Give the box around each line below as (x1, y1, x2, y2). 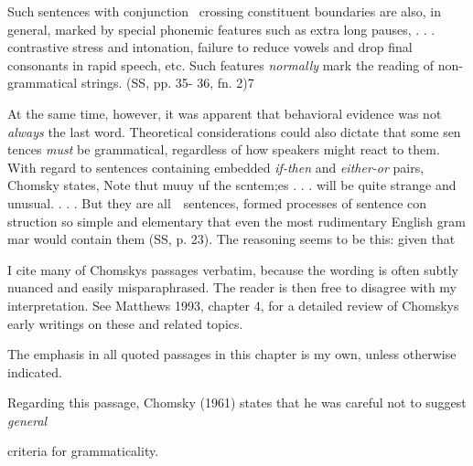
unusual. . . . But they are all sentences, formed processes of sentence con (7, 193, 427, 212)
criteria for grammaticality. (7, 441, 159, 461)
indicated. (7, 362, 62, 381)
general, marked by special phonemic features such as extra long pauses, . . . (7, 19, 435, 38)
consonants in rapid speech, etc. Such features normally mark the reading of (7, 55, 435, 74)
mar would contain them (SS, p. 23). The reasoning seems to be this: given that (7, 229, 456, 249)
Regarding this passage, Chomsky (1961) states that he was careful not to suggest (7, 393, 467, 412)
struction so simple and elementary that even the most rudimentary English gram (7, 211, 466, 230)
